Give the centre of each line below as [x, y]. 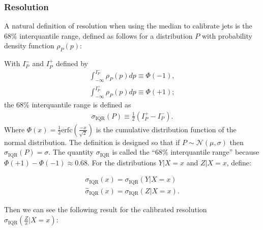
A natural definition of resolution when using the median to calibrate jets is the [128, 26]
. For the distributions [122, 162]
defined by [72, 63]
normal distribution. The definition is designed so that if [92, 142]
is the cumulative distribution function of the [166, 129]
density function [29, 46]
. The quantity [71, 152]
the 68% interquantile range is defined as [68, 105]
